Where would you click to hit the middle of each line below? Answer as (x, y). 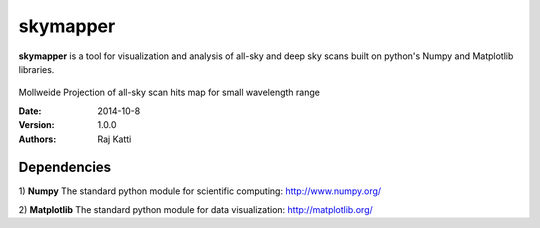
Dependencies (65, 167)
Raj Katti (114, 139)
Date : (30, 111)
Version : (36, 125)
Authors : (37, 139)
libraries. (36, 69)
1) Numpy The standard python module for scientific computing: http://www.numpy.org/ (200, 191)
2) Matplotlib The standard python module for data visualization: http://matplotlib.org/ (196, 209)
